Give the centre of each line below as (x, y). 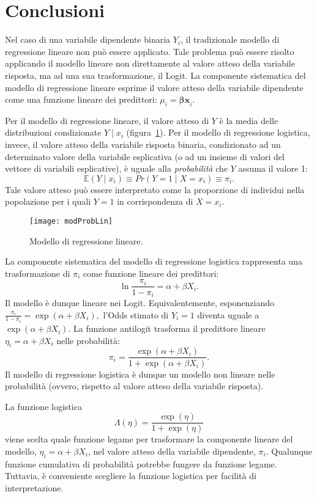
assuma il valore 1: (273, 168)
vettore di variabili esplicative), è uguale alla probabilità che (116, 168)
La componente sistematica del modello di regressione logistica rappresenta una (154, 261)
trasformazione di (38, 273)
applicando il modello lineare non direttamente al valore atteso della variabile (150, 63)
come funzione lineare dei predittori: (151, 273)
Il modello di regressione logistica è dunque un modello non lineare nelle (140, 374)
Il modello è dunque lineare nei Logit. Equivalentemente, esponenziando (140, 302)
